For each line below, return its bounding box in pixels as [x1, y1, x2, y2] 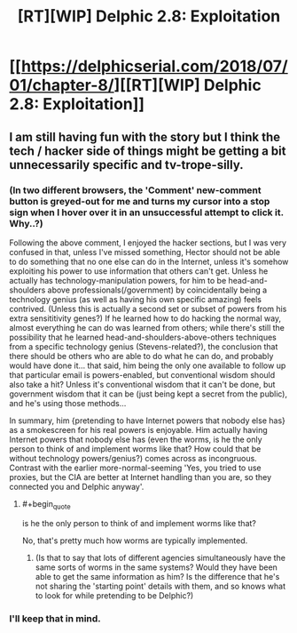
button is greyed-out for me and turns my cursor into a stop [9, 195, 270, 207]
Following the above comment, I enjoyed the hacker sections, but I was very [9, 237, 286, 248]
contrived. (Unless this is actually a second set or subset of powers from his [9, 303, 287, 314]
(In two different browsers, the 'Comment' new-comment [9, 184, 262, 196]
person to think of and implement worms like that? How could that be [9, 443, 262, 454]
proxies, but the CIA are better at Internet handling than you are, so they [9, 471, 272, 482]
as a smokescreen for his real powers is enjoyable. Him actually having [9, 424, 268, 435]
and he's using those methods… [9, 397, 127, 408]
